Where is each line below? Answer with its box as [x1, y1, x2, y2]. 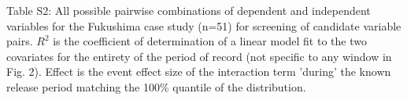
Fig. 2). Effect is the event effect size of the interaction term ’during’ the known [6, 63, 391, 80]
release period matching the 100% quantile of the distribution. [6, 78, 306, 95]
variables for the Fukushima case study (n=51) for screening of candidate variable [6, 17, 401, 34]
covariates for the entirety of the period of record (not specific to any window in [6, 48, 392, 64]
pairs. [6, 33, 33, 49]
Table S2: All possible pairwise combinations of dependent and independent [6, 2, 371, 18]
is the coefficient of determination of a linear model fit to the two [53, 33, 367, 49]
